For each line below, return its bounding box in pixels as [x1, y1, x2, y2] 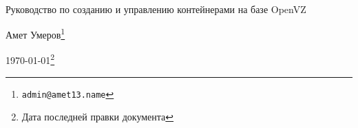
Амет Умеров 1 [6, 25, 65, 41]
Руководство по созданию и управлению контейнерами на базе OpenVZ [6, 1, 306, 16]
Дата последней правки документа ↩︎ [21, 109, 174, 124]
